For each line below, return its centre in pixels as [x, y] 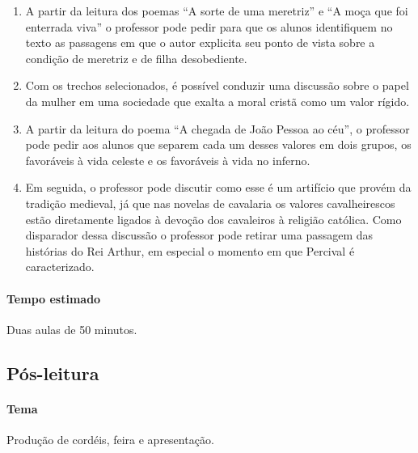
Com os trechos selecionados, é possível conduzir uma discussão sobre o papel [217, 85]
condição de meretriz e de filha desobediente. [136, 58]
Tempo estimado [54, 298]
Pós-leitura [53, 373]
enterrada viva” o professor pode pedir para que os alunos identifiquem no [209, 26]
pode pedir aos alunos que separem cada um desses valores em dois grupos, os [218, 144]
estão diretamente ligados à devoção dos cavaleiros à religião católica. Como [213, 219]
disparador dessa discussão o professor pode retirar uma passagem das [199, 235]
